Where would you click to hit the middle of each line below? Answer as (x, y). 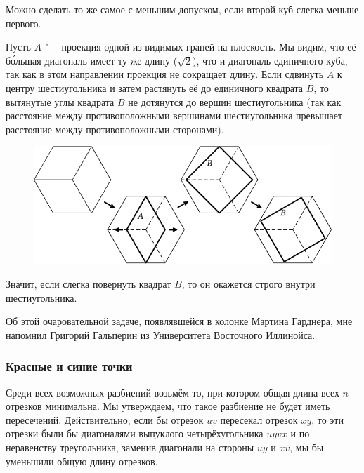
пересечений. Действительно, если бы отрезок (105, 419)
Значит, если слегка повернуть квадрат (89, 283)
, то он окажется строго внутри (248, 283)
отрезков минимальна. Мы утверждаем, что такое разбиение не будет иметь (168, 406)
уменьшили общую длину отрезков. (82, 461)
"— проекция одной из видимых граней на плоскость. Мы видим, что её (200, 47)
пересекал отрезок (259, 419)
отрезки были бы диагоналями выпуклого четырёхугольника (135, 433)
